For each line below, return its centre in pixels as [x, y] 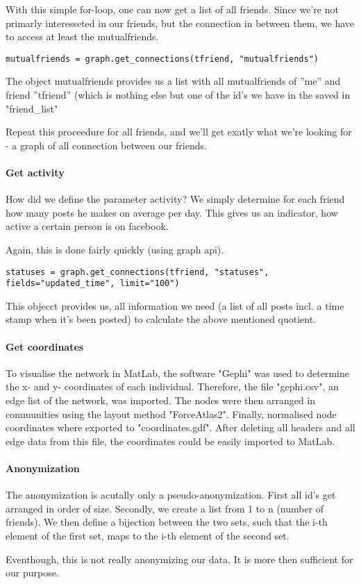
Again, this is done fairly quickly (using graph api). [115, 249]
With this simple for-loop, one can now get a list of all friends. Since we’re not [172, 9]
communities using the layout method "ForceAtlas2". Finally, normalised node [171, 414]
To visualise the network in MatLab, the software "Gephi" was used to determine [178, 373]
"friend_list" [32, 108]
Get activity [35, 172]
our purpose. [32, 573]
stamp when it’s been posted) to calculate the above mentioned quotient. [161, 319]
